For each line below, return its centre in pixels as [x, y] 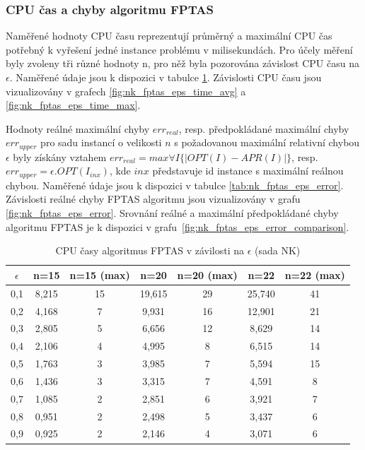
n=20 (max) [207, 274]
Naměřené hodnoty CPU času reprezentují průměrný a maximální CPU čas [169, 36]
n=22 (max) [315, 274]
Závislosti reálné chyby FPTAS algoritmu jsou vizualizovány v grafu [153, 199]
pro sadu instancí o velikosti [101, 142]
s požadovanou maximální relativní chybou [267, 142]
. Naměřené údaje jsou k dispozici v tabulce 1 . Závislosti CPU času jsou [166, 77]
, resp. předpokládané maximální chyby [264, 128]
